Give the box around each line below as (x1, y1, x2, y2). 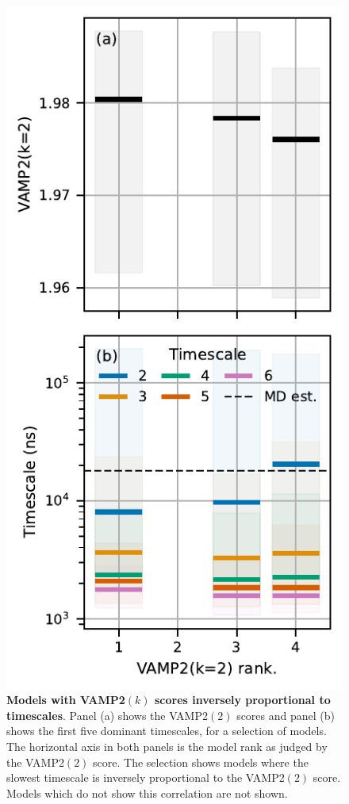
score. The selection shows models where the (93, 753, 309, 770)
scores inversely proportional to (154, 691, 331, 708)
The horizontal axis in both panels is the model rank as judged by (6, 738, 328, 755)
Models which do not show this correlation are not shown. (6, 784, 288, 801)
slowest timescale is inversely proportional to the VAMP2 (6, 769, 285, 786)
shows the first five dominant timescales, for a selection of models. (6, 722, 327, 739)
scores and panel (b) (236, 706, 335, 723)
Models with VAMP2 (6, 691, 125, 708)
